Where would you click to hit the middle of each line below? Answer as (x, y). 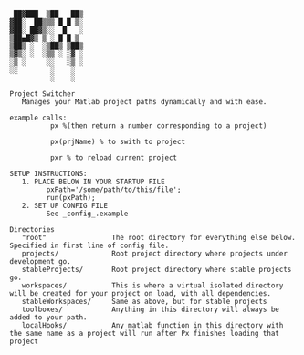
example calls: (38, 118)
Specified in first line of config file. (89, 245)
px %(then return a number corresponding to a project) (158, 126)
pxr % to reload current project (114, 158)
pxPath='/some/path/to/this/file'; (114, 190)
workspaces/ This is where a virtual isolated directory (152, 286)
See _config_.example (87, 214)
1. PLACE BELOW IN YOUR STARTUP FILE (94, 182)
